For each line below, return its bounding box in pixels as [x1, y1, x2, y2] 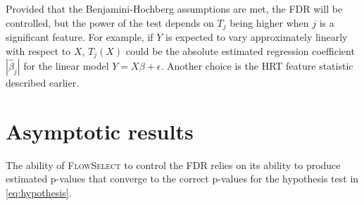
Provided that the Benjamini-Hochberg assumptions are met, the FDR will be [6, 1, 343, 15]
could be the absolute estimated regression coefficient [125, 43, 355, 58]
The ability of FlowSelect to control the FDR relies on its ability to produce [6, 157, 341, 172]
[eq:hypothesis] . [6, 185, 72, 199]
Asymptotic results [6, 116, 194, 145]
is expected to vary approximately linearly [165, 30, 348, 44]
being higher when [230, 15, 309, 30]
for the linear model [23, 58, 109, 73]
